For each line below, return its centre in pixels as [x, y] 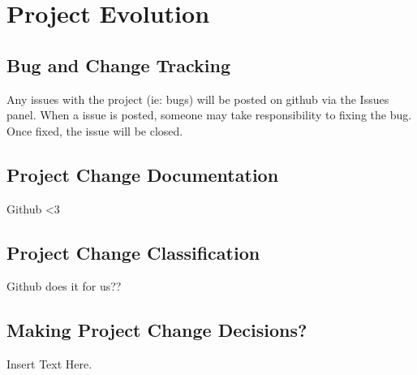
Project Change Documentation [143, 174]
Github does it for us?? [64, 286]
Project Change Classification [133, 252]
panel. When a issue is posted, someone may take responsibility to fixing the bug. [209, 115]
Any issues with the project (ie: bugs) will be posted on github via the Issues [198, 99]
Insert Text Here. [49, 364]
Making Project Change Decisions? [157, 330]
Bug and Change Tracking [119, 65]
